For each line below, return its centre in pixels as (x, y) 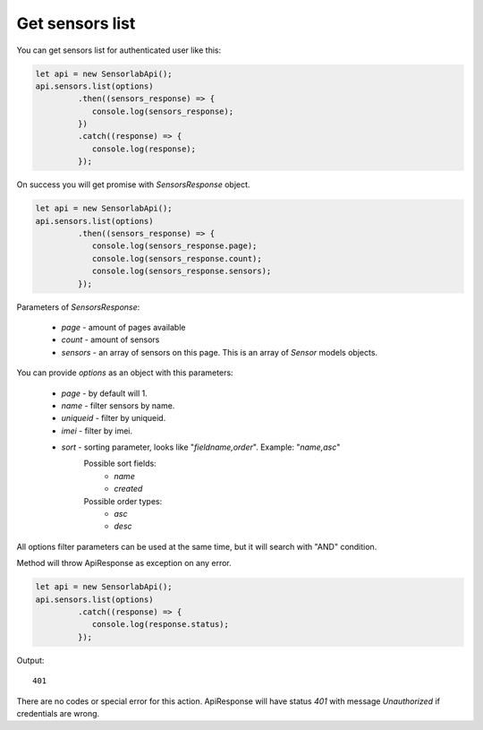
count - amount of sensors (110, 339)
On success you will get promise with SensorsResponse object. (133, 185)
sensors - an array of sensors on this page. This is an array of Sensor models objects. (220, 352)
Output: (30, 660)
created (128, 489)
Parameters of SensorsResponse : (78, 307)
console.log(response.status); (161, 624)
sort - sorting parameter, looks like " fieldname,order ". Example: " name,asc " (201, 447)
